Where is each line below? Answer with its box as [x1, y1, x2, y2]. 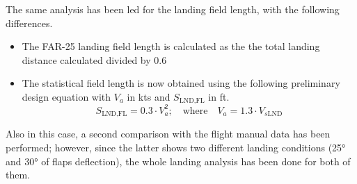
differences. [6, 15, 53, 30]
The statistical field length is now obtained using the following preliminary [22, 76, 340, 90]
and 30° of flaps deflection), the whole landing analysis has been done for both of [6, 153, 351, 168]
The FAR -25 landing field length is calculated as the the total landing [22, 39, 320, 53]
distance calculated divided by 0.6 [22, 52, 167, 67]
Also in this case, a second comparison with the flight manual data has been [6, 126, 331, 141]
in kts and [127, 89, 170, 103]
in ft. [208, 89, 230, 103]
